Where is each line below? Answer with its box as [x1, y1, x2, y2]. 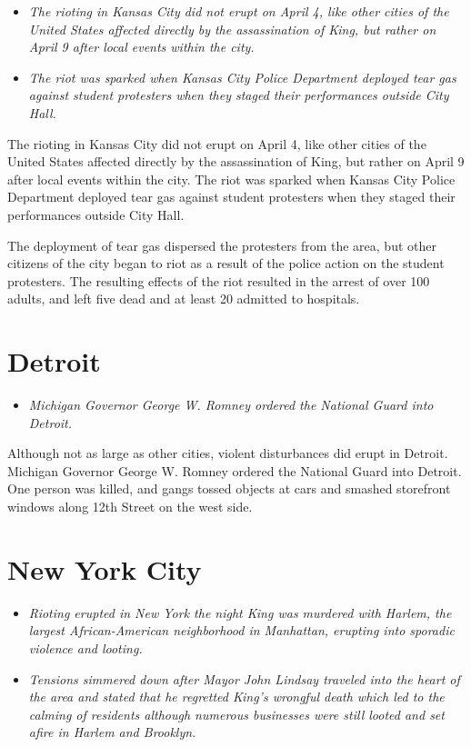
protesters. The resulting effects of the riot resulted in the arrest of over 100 [7, 271, 430, 290]
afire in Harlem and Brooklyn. [28, 722, 196, 742]
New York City [7, 550, 202, 587]
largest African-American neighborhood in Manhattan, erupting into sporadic [28, 621, 455, 640]
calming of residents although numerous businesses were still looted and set [28, 704, 445, 723]
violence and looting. [28, 638, 143, 657]
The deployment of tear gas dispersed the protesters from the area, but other [7, 235, 436, 254]
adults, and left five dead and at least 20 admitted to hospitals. [7, 289, 360, 308]
